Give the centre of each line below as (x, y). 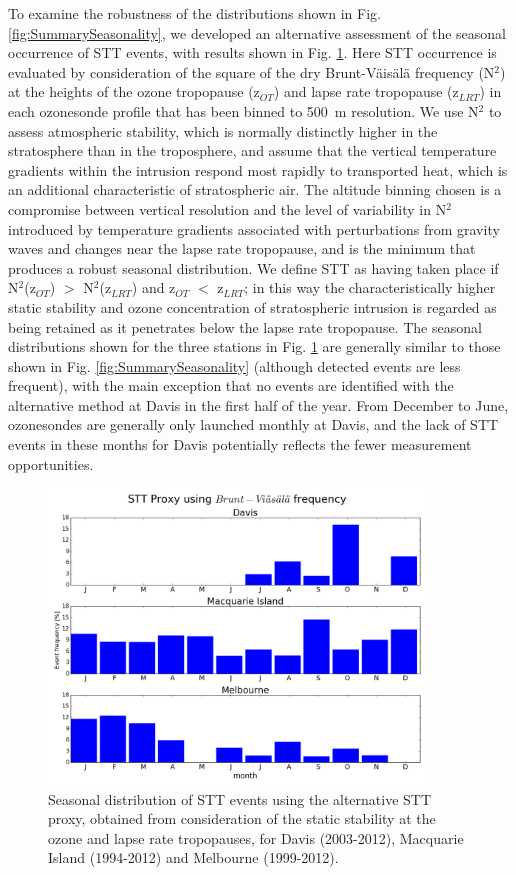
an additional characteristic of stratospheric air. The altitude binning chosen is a (255, 189)
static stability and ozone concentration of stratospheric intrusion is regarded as (252, 306)
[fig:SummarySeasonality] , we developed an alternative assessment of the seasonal (257, 32)
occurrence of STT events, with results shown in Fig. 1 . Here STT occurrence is (252, 52)
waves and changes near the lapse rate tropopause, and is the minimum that (242, 248)
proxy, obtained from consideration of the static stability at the (242, 818)
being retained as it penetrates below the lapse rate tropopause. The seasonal (245, 326)
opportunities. (51, 463)
